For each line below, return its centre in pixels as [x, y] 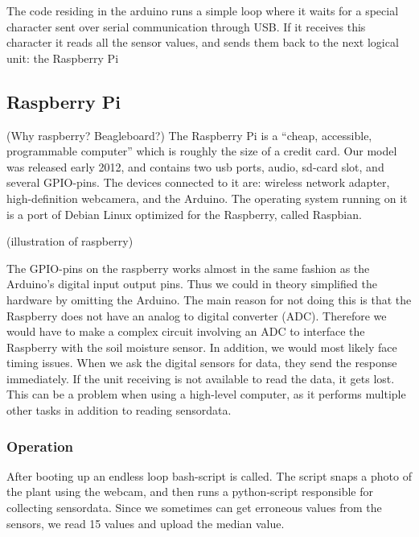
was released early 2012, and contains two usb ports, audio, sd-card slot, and [195, 166]
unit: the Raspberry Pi [63, 58]
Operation [40, 446]
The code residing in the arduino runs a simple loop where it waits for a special [203, 10]
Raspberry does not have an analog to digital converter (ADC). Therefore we [197, 315]
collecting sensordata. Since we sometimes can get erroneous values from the [194, 508]
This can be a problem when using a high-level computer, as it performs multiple [206, 394]
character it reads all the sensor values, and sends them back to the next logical [203, 42]
